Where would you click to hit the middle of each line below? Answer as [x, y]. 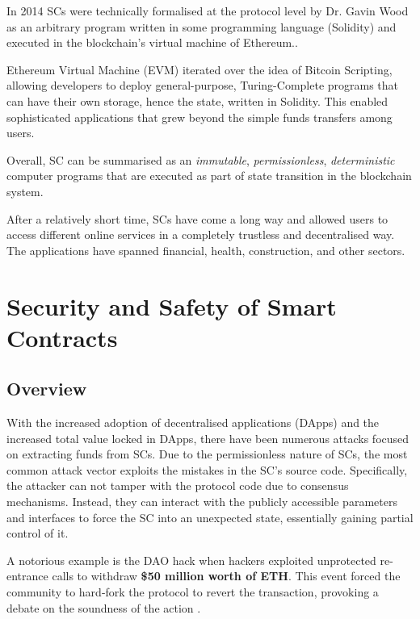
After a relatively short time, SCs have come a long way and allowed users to [197, 218]
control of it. [38, 533]
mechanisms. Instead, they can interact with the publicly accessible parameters [202, 502]
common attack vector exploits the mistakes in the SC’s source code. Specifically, [207, 469]
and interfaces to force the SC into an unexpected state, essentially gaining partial [210, 517]
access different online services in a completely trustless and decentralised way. [201, 234]
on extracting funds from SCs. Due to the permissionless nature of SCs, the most [207, 454]
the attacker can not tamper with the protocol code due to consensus [178, 485]
